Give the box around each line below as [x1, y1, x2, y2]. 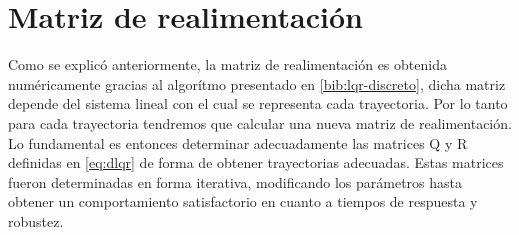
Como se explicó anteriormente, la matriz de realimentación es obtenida [8, 54, 447, 75]
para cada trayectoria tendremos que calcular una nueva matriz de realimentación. [8, 112, 512, 133]
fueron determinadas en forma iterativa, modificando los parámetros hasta [8, 171, 463, 192]
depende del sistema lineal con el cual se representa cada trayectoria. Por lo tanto [8, 93, 508, 114]
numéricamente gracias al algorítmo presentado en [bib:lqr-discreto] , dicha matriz [8, 73, 506, 94]
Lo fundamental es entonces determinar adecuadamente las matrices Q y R [8, 132, 468, 153]
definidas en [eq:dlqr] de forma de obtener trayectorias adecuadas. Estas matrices [8, 152, 504, 173]
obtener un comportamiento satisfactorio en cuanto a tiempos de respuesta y [8, 191, 478, 212]
